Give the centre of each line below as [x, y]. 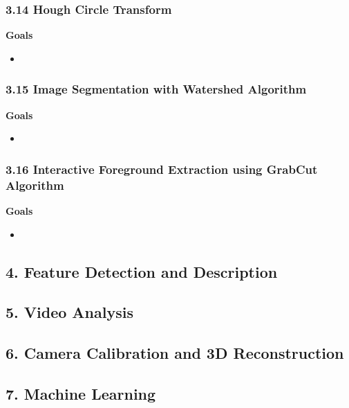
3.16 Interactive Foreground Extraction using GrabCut [162, 169]
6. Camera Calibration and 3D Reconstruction [175, 353]
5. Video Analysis [69, 312]
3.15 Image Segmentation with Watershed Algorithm [156, 89]
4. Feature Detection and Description [142, 271]
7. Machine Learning [81, 393]
